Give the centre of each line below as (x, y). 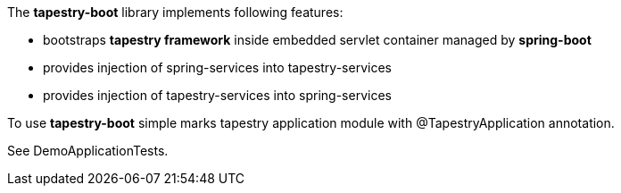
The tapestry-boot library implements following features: (175, 12)
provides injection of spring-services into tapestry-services (217, 67)
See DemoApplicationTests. (88, 151)
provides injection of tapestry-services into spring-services (217, 95)
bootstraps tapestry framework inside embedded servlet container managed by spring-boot (317, 40)
